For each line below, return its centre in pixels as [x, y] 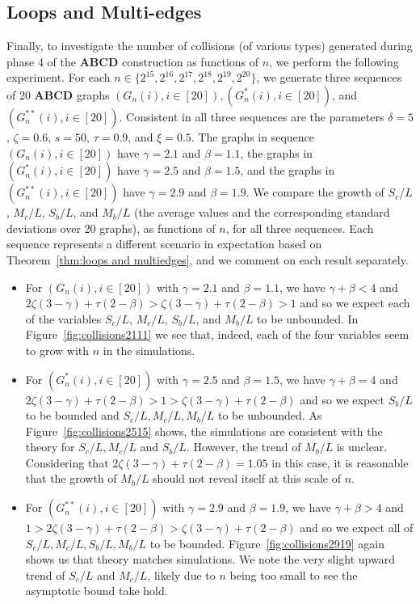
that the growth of [71, 478]
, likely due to [181, 574]
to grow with [57, 350]
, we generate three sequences [329, 77]
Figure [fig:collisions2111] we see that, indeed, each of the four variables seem [217, 334]
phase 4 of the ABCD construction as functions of [133, 61]
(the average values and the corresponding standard [262, 212]
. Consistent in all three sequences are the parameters [252, 116]
